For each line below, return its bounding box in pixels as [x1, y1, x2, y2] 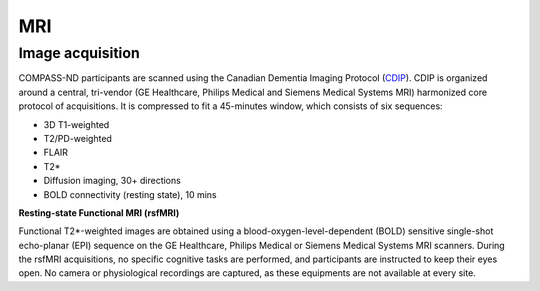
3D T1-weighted [43, 118, 110, 130]
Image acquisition [18, 44, 140, 62]
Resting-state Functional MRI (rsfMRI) [18, 206, 180, 219]
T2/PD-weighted [43, 132, 112, 144]
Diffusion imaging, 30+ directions [43, 175, 182, 187]
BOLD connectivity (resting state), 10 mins [43, 188, 217, 200]
